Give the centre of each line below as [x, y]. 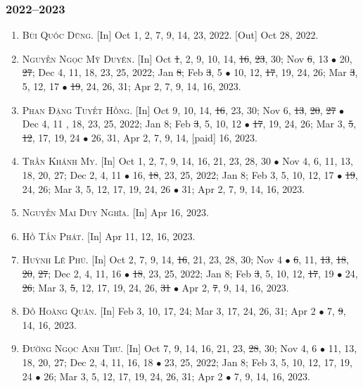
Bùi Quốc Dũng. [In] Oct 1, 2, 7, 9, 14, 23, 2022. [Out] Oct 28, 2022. [170, 35]
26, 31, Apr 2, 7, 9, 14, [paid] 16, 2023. [174, 137]
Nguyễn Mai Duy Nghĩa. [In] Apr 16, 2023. [115, 212]
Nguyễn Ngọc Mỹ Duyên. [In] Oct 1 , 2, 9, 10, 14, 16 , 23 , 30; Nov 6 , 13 [175, 58]
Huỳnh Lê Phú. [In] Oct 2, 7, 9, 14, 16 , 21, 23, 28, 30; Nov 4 [152, 259]
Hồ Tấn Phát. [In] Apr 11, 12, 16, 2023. [109, 236]
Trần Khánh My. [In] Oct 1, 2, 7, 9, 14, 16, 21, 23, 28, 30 [146, 161]
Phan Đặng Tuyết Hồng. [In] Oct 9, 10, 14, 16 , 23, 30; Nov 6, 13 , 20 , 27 [179, 109]
